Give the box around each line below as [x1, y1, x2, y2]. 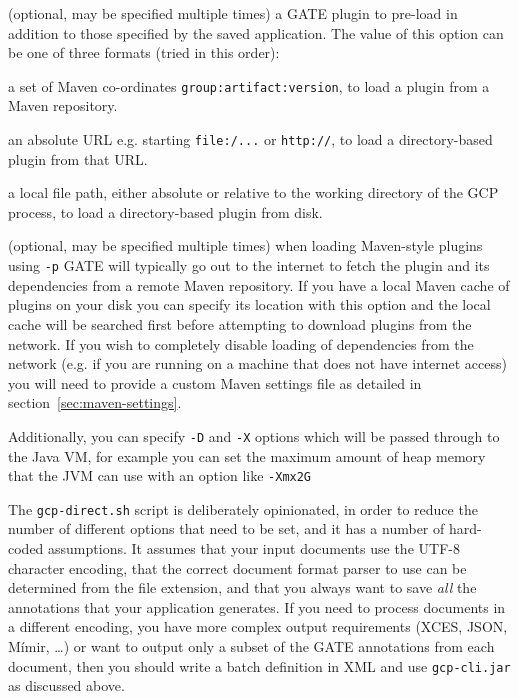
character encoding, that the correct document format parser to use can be [8, 557, 467, 578]
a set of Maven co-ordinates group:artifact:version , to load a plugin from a [8, 75, 490, 96]
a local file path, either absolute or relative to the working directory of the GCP [8, 182, 499, 203]
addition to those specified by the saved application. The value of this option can [8, 22, 504, 43]
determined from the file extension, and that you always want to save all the [8, 577, 477, 598]
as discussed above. [8, 675, 125, 696]
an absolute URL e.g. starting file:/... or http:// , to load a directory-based [8, 129, 493, 150]
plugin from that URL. [8, 148, 148, 169]
